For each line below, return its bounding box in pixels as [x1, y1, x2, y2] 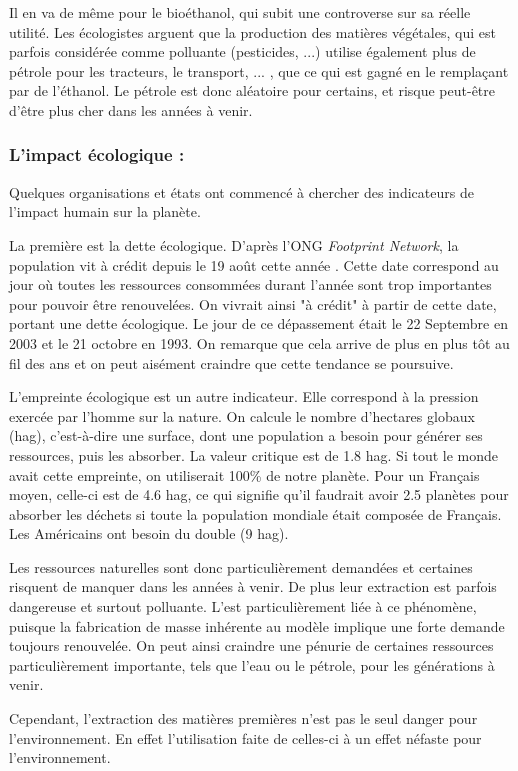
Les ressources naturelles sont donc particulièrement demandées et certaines [9, 556, 473, 577]
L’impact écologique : [9, 142, 185, 167]
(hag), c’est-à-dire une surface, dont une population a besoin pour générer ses [9, 425, 483, 446]
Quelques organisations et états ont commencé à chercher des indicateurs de [9, 181, 474, 202]
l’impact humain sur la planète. [9, 201, 201, 222]
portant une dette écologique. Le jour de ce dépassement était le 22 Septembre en [9, 313, 508, 334]
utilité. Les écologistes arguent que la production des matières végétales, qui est [9, 21, 496, 42]
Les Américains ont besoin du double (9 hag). [9, 523, 289, 544]
